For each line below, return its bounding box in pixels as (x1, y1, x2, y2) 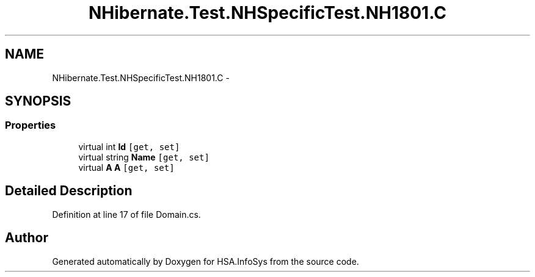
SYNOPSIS (5, 93, 71, 109)
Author (5, 230, 48, 246)
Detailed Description (5, 183, 133, 199)
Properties (5, 119, 56, 132)
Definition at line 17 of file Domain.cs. (52, 209, 201, 220)
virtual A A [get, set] (78, 162, 175, 173)
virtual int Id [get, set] (78, 141, 180, 152)
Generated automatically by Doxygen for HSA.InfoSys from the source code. (52, 256, 359, 267)
